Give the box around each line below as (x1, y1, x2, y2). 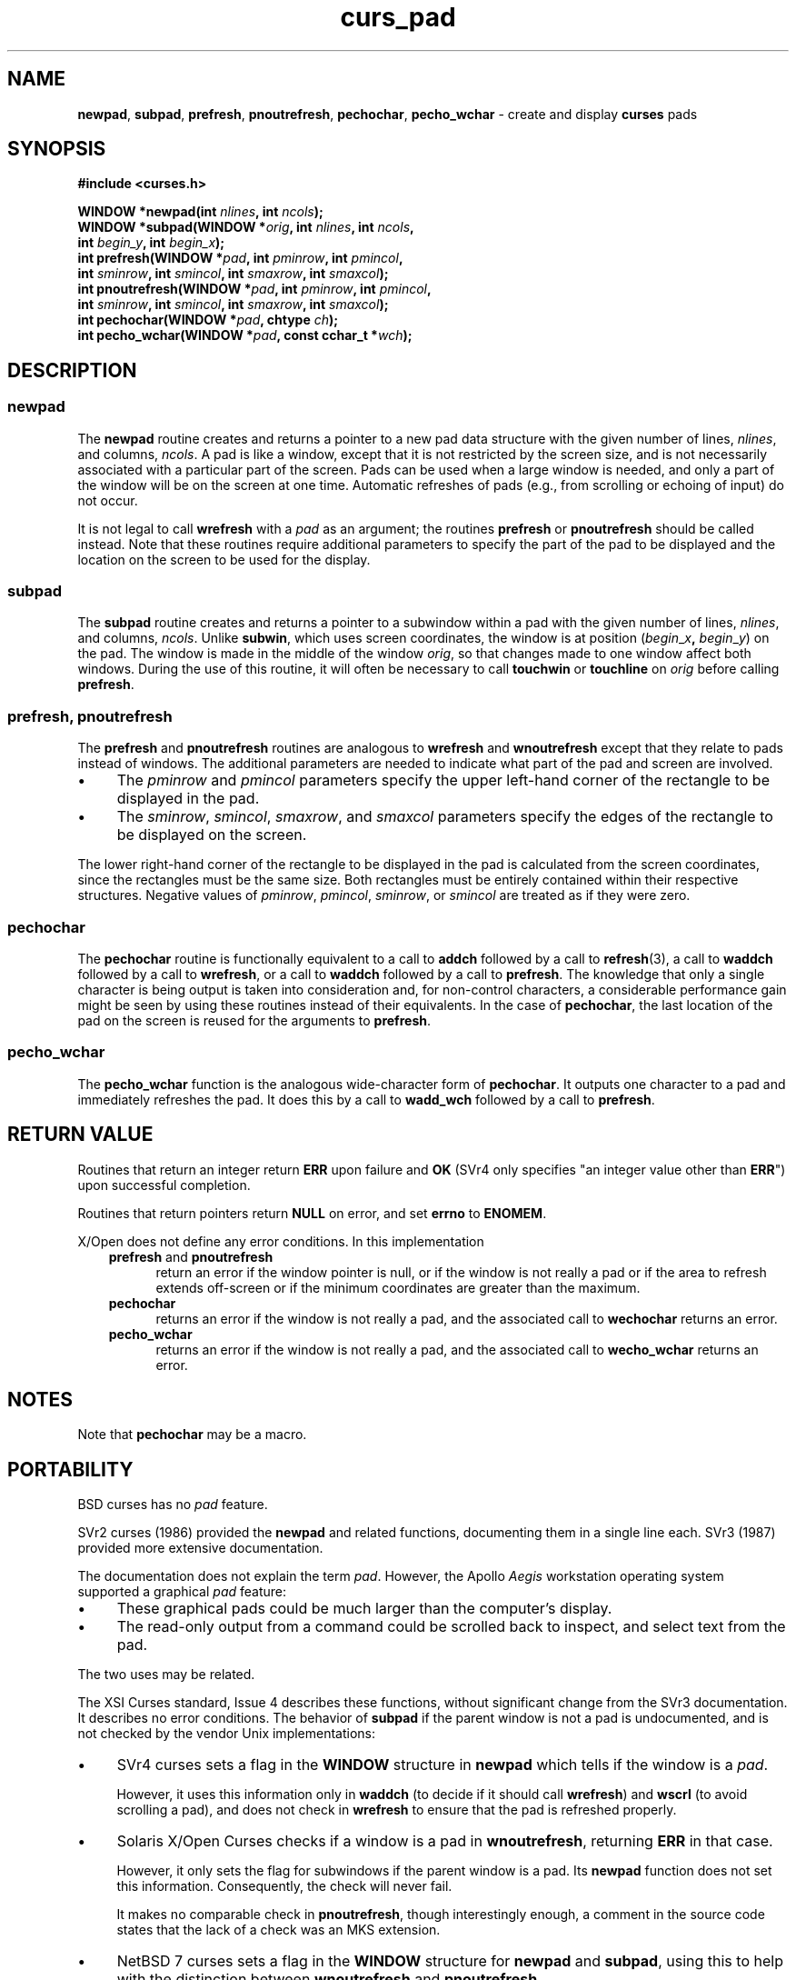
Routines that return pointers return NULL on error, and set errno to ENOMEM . (77, 1205, 547, 1221)
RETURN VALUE (7, 1123, 154, 1146)
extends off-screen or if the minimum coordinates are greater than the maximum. (155, 1279, 641, 1295)
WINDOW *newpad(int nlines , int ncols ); (77, 204, 323, 220)
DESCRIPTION (7, 358, 137, 382)
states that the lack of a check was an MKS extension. (116, 1922, 441, 1938)
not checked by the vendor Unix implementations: (77, 1725, 376, 1742)
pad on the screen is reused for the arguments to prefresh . (77, 1012, 431, 1028)
